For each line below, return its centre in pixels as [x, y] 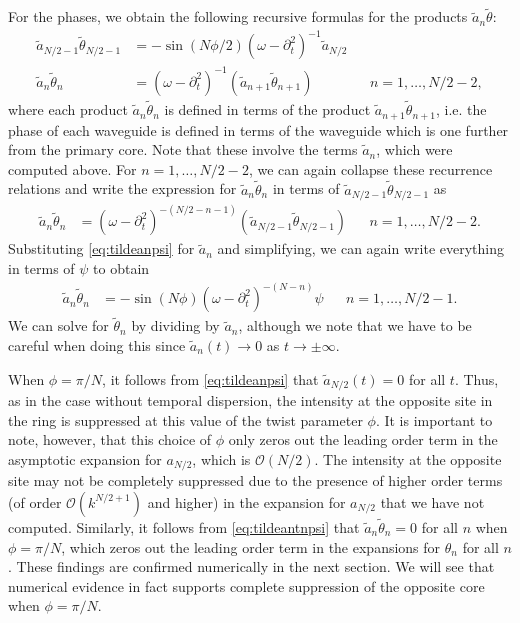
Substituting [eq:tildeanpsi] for [101, 248]
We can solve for [58, 325]
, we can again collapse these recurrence [370, 168]
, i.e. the [461, 109]
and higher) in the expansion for [246, 501]
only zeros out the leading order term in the [363, 439]
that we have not [432, 501]
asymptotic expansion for [85, 458]
